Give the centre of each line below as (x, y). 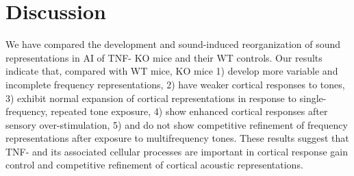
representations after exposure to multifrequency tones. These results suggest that (177, 138)
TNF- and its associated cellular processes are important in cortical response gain (177, 151)
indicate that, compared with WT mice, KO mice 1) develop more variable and (172, 71)
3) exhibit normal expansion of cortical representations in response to (151, 98)
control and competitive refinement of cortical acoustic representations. (154, 165)
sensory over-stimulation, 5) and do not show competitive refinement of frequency (177, 124)
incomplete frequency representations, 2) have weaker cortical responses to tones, (175, 84)
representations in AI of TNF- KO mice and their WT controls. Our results (164, 57)
